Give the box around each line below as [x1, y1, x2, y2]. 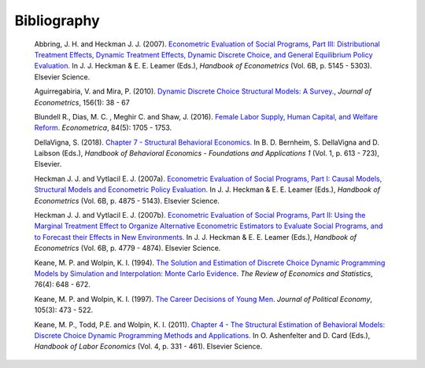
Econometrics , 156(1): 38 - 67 [34, 98, 130, 107]
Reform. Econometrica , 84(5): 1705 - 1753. [34, 123, 172, 133]
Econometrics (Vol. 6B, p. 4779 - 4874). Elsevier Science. [34, 244, 221, 253]
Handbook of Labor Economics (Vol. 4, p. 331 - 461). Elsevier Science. [34, 342, 263, 351]
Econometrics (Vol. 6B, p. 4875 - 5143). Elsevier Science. [34, 196, 220, 205]
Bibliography [14, 12, 100, 29]
